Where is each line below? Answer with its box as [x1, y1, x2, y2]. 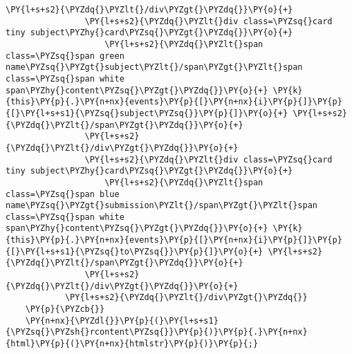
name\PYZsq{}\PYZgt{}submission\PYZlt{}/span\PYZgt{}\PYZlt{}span [6, 201, 318, 211]
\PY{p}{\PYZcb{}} [25, 304, 105, 315]
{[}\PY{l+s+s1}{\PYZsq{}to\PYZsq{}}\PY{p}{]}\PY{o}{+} [6, 246, 263, 257]
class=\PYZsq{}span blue [6, 189, 120, 199]
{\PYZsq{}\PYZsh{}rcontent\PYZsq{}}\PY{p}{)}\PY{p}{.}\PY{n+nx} [6, 327, 308, 337]
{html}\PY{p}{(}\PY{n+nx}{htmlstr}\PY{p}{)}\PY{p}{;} [6, 339, 259, 349]
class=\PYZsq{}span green [6, 50, 124, 61]
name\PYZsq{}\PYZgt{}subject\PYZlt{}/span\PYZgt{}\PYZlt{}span [6, 62, 303, 73]
